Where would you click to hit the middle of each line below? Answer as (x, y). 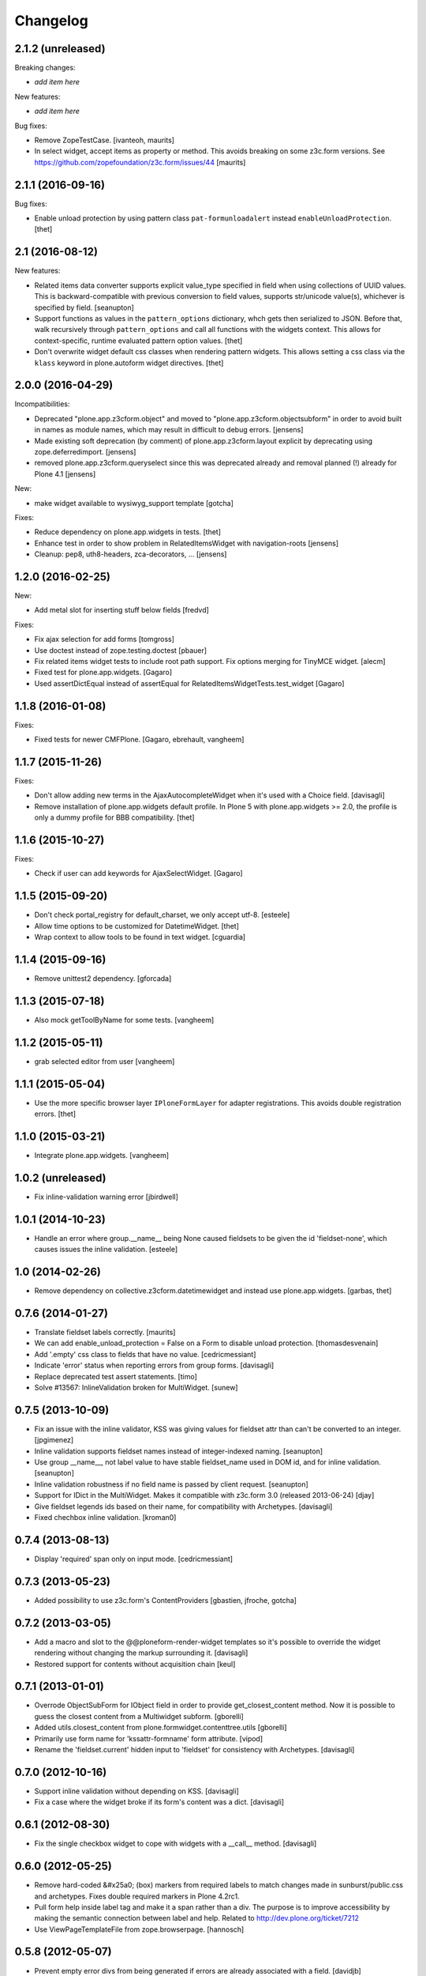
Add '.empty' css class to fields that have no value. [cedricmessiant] (145, 1354)
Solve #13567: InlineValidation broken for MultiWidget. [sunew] (136, 1388)
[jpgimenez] (54, 1440)
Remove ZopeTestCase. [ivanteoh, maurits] (105, 140)
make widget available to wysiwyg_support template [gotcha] (134, 503)
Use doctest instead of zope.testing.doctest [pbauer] (121, 650)
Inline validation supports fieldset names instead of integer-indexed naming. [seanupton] (179, 1451)
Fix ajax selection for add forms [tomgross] (105, 639)
